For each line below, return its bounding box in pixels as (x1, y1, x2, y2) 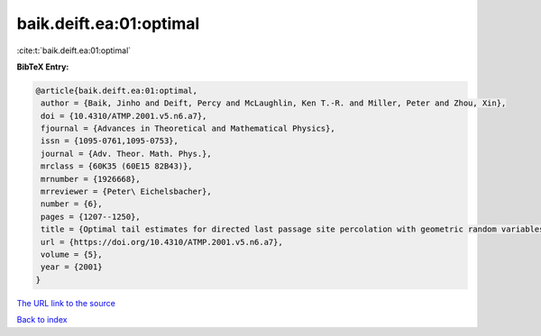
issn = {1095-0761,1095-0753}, (41, 136, 179, 146)
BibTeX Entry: (16, 61, 69, 72)
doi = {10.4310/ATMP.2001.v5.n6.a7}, (41, 111, 207, 121)
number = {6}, (41, 199, 103, 209)
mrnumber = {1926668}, (41, 174, 142, 184)
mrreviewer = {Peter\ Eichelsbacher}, (41, 186, 212, 197)
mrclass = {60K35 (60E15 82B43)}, (41, 161, 193, 171)
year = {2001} (41, 262, 103, 272)
